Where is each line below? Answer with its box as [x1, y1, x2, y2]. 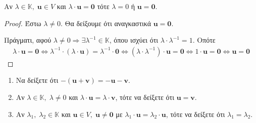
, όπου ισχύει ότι [109, 35, 159, 45]
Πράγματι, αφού [4, 35, 52, 45]
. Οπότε [192, 35, 216, 45]
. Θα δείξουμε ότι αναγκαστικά [60, 18, 151, 28]
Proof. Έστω [4, 18, 41, 28]
